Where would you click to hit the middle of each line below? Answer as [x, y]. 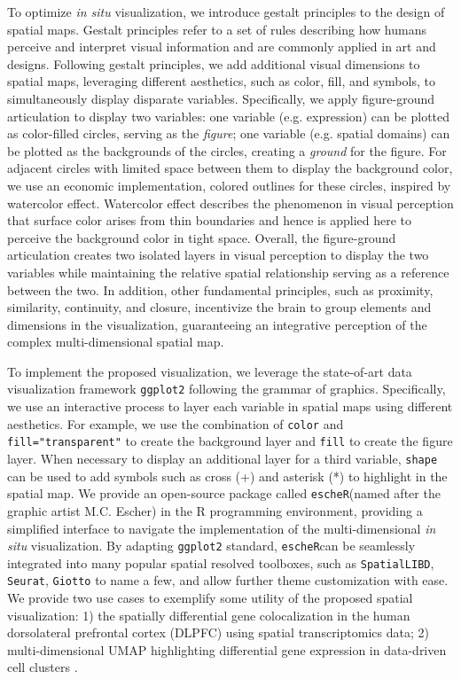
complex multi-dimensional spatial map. [116, 342]
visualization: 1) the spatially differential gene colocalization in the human [209, 615]
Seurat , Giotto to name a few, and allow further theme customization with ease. [228, 580]
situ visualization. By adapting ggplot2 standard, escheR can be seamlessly [211, 546]
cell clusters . [43, 667]
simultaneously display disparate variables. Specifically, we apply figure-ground [221, 98]
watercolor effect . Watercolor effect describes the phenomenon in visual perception [230, 203]
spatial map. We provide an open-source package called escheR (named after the [224, 493]
